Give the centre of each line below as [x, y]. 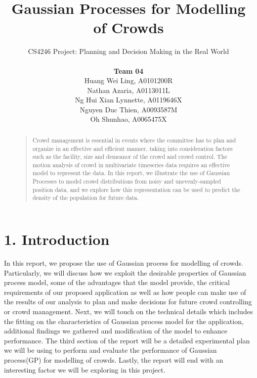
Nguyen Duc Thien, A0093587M [128, 109]
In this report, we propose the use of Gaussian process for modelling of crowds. [124, 263]
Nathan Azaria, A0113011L [128, 90]
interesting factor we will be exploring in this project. [85, 369]
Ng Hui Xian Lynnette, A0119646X [128, 100]
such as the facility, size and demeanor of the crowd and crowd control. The [130, 157]
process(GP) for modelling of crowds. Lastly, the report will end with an [114, 359]
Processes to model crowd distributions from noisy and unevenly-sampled [127, 181]
